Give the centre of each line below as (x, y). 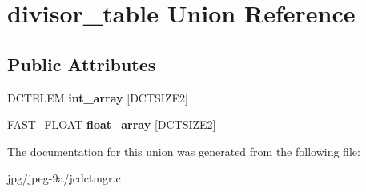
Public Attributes (82, 64)
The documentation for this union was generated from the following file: (184, 151)
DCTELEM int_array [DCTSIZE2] (98, 97)
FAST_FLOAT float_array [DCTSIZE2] (112, 124)
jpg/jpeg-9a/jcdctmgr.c (64, 178)
